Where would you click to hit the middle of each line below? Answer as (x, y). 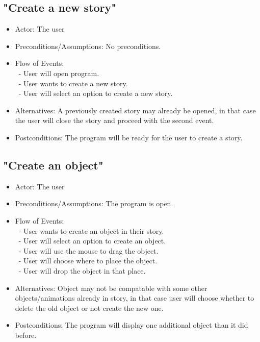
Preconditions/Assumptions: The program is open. (94, 203)
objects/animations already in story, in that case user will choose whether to (135, 298)
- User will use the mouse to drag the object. (88, 250)
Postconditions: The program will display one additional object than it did (132, 325)
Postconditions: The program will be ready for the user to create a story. (129, 137)
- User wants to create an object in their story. (91, 230)
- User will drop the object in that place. (82, 270)
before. (26, 335)
